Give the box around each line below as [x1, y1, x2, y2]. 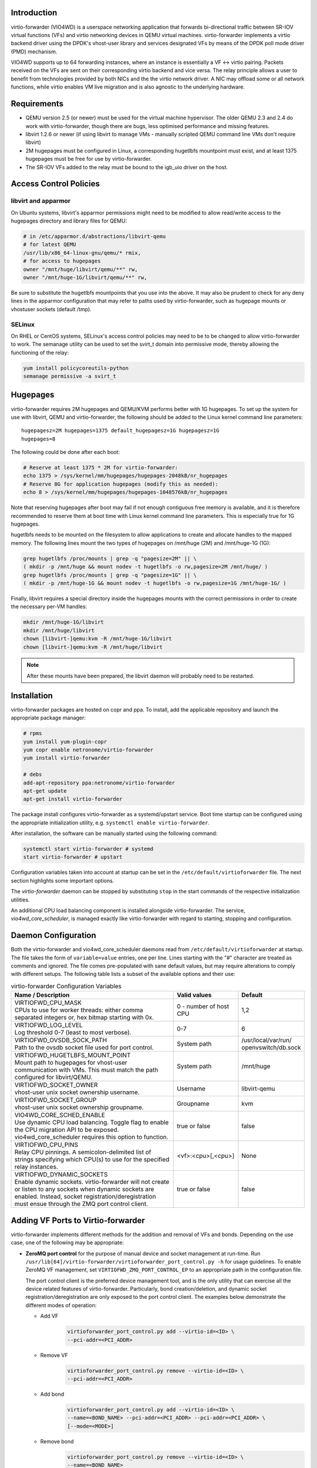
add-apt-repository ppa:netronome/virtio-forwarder [23, 779, 176, 786]
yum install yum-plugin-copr [23, 738, 107, 745]
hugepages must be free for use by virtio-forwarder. [25, 156, 152, 163]
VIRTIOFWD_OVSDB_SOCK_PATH [14, 1036, 107, 1045]
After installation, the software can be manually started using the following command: [11, 830, 218, 837]
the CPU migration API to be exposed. [14, 1126, 120, 1134]
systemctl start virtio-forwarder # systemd [23, 846, 154, 853]
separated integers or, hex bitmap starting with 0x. [14, 1014, 154, 1022]
